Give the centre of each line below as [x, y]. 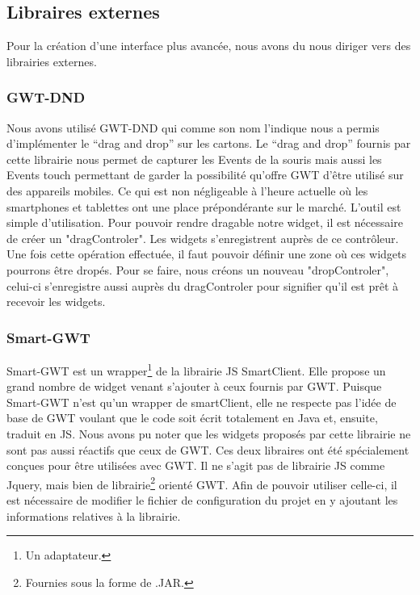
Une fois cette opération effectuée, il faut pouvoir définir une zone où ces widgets [206, 254]
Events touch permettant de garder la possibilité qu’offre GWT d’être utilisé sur [205, 175]
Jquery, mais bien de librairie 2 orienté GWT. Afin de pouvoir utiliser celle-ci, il [202, 483]
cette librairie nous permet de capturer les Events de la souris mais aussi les [194, 159]
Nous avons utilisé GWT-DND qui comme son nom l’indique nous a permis [193, 127]
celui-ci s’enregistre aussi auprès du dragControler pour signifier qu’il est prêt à [203, 285]
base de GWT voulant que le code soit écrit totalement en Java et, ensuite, [192, 418]
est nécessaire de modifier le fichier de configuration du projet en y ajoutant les [202, 500]
